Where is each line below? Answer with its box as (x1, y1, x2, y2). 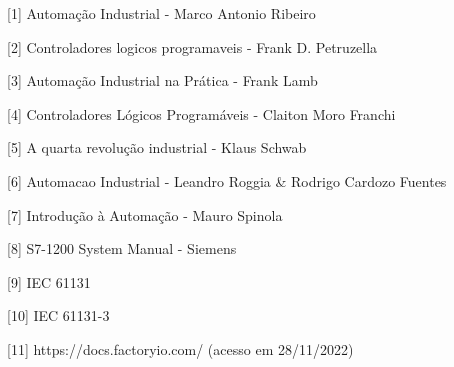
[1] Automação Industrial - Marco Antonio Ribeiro (7, 3, 316, 23)
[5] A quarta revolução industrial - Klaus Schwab (7, 137, 307, 158)
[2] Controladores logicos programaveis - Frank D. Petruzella (7, 36, 378, 57)
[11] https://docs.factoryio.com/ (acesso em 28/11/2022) (7, 338, 354, 359)
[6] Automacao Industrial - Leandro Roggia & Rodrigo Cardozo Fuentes (7, 170, 447, 191)
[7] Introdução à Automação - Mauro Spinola (7, 204, 283, 225)
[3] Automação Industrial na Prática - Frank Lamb (7, 70, 318, 91)
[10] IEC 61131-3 (7, 305, 110, 326)
